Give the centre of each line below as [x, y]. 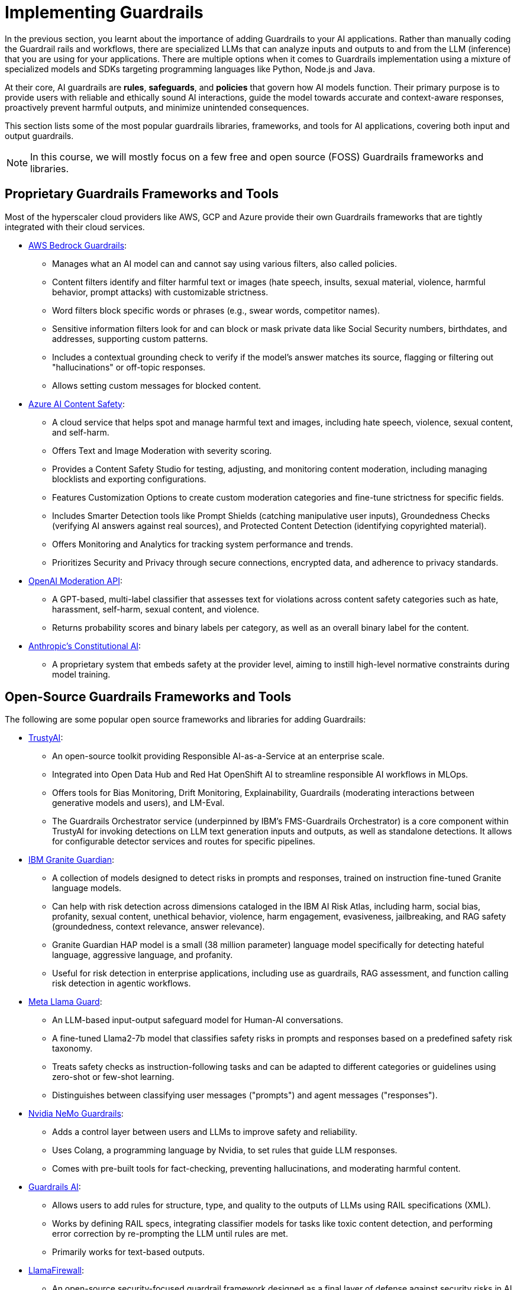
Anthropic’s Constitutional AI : [85, 646]
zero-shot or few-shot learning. [113, 1077]
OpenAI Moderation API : [75, 580]
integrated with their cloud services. [75, 227]
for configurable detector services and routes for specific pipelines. [184, 841]
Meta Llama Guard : [65, 1002]
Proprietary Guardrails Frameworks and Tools [142, 194]
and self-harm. [81, 432]
